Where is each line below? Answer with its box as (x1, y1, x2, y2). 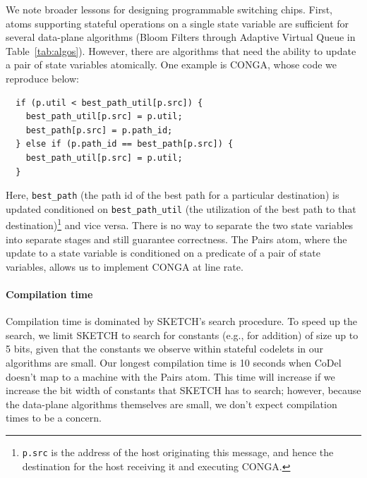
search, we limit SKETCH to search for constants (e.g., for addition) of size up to (6, 327, 359, 342)
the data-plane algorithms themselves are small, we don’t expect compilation (6, 396, 337, 411)
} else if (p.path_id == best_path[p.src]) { (16, 139, 234, 149)
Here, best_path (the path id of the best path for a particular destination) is (6, 188, 339, 202)
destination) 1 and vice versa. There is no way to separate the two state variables (6, 216, 354, 233)
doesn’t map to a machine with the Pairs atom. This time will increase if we (6, 369, 335, 384)
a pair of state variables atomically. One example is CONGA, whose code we (6, 57, 337, 72)
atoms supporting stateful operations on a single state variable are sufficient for (6, 16, 349, 30)
